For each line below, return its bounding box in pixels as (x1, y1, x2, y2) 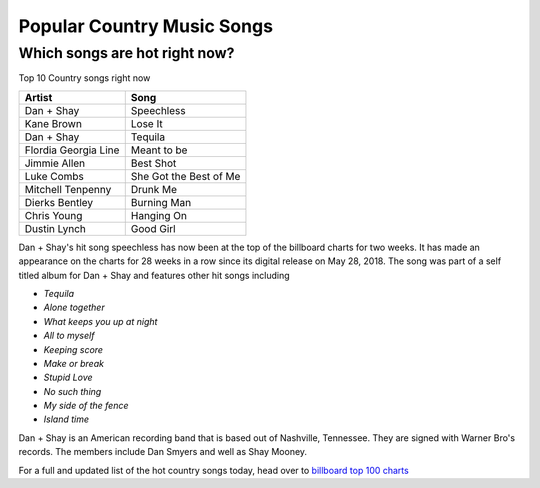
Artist (24, 90, 53, 104)
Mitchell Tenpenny (24, 182, 112, 196)
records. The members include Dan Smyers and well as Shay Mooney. (18, 446, 308, 458)
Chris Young (24, 208, 83, 222)
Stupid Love (43, 371, 94, 384)
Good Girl (130, 221, 176, 235)
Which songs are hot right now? (18, 44, 235, 62)
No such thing (43, 385, 102, 397)
